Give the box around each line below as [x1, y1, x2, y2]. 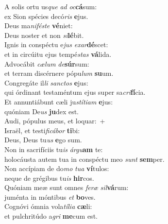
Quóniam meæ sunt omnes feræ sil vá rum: [4, 182, 129, 192]
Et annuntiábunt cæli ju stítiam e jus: [4, 96, 113, 106]
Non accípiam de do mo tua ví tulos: [4, 163, 109, 173]
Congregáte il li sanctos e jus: [4, 77, 88, 87]
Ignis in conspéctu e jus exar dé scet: [4, 39, 108, 50]
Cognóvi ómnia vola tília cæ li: [4, 201, 92, 211]
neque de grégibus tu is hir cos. [4, 172, 94, 183]
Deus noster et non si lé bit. [4, 30, 84, 40]
